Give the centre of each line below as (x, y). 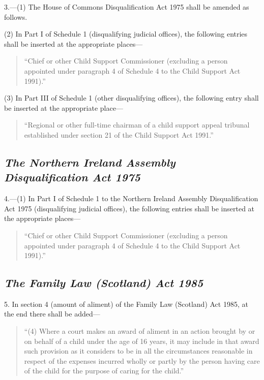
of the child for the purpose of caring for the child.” (104, 371)
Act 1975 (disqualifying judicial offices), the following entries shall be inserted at (129, 208)
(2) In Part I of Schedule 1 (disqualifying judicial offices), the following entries (126, 34)
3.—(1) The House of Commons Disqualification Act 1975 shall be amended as (127, 7)
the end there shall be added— (52, 314)
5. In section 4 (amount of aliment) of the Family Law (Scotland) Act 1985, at (126, 304)
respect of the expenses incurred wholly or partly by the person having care (142, 360)
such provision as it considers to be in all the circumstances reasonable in (138, 351)
